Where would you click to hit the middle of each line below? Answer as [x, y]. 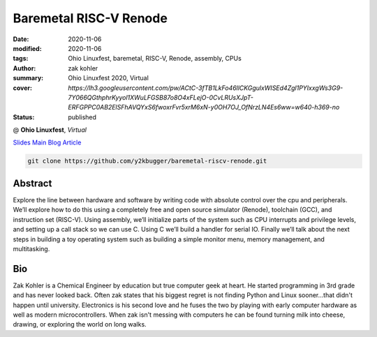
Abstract [32, 183]
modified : [27, 48]
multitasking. [31, 248]
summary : [28, 78]
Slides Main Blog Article [47, 142]
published [82, 117]
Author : [24, 68]
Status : [24, 117]
